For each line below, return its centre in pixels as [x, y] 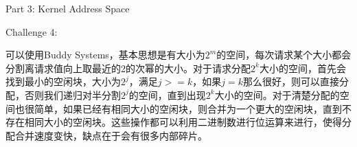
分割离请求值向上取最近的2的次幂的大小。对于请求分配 [128, 68]
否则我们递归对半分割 [72, 94]
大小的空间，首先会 [302, 68]
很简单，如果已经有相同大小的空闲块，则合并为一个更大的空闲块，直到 [183, 108]
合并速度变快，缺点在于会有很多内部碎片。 [111, 135]
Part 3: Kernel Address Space [68, 8]
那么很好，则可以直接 [291, 81]
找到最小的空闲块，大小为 [63, 81]
